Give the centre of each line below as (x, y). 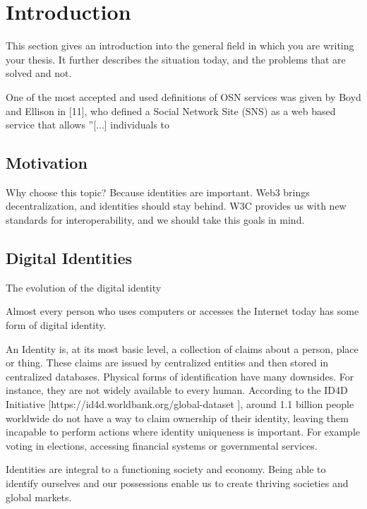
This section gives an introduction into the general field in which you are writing (180, 46)
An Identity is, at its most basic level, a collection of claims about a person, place (182, 348)
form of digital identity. (56, 325)
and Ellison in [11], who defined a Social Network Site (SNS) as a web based (171, 110)
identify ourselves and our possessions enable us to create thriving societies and (177, 483)
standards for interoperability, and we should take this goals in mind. (155, 220)
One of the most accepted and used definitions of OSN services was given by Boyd (183, 96)
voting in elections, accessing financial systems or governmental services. (162, 445)
